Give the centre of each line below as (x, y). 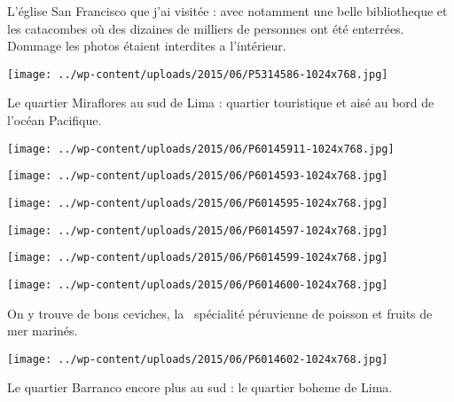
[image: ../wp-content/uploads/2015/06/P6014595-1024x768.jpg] (198, 203)
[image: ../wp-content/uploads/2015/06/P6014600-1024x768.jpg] (198, 284)
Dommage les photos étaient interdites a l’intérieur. (147, 46)
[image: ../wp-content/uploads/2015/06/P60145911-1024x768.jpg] (201, 149)
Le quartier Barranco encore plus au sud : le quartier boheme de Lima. (200, 387)
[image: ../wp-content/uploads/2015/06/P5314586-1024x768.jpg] (198, 74)
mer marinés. (43, 331)
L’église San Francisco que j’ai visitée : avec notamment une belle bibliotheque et (227, 11)
